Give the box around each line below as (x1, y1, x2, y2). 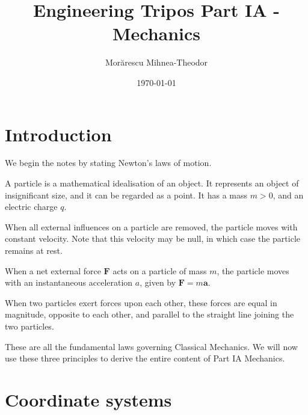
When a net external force (5, 264, 101, 277)
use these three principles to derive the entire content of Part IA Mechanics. (5, 352, 285, 364)
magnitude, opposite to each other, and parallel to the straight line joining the (5, 308, 294, 321)
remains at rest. (5, 244, 63, 256)
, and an (273, 188, 304, 201)
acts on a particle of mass (112, 264, 207, 277)
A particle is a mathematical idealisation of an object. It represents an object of (5, 177, 299, 189)
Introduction (5, 121, 112, 146)
